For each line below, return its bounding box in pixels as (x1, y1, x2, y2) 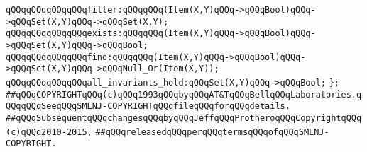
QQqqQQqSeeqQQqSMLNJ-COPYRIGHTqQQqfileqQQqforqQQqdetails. (6, 101, 290, 112)
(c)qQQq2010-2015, (6, 127, 92, 137)
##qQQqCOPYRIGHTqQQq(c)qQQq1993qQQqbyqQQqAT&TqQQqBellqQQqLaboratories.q (6, 89, 362, 100)
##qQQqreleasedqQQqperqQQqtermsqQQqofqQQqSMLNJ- (95, 127, 329, 137)
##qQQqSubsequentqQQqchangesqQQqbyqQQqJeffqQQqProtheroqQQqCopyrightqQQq (6, 112, 362, 123)
